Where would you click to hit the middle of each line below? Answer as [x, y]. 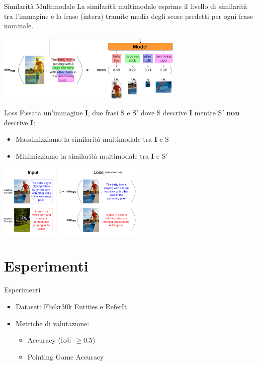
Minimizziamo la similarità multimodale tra [82, 155]
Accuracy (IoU [50, 340]
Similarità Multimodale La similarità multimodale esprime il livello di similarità [126, 6]
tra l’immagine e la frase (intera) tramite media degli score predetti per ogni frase [128, 16]
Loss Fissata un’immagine [43, 112]
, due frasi [103, 112]
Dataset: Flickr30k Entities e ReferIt [71, 306]
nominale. [19, 26]
